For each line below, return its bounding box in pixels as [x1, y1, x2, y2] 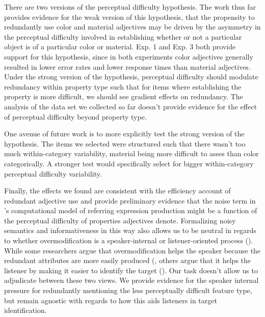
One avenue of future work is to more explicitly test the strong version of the [4, 128, 245, 139]
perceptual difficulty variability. [4, 168, 102, 179]
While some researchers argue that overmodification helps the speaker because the [4, 245, 261, 255]
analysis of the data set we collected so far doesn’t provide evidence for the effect [4, 101, 257, 111]
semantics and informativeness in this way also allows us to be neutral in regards [4, 225, 257, 236]
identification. [4, 305, 47, 315]
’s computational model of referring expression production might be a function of [4, 205, 257, 216]
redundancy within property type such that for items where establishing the [4, 81, 242, 92]
